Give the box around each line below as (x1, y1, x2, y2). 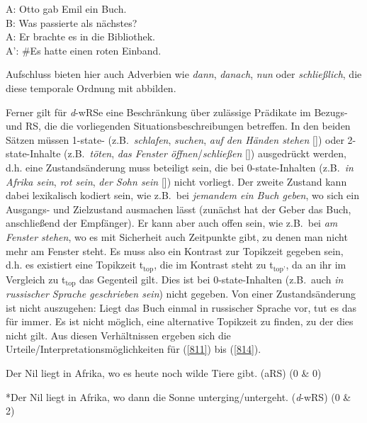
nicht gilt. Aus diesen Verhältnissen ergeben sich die (6, 327, 231, 342)
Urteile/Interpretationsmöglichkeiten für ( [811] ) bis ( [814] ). (6, 342, 261, 356)
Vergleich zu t (6, 271, 66, 286)
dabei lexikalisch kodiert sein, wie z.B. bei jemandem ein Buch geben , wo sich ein (6, 188, 359, 203)
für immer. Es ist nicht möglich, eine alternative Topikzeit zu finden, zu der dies (6, 314, 354, 329)
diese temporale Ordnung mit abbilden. (6, 80, 176, 95)
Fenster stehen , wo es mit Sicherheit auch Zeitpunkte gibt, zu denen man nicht (6, 229, 348, 244)
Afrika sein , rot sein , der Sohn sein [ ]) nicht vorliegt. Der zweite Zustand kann (6, 174, 347, 188)
